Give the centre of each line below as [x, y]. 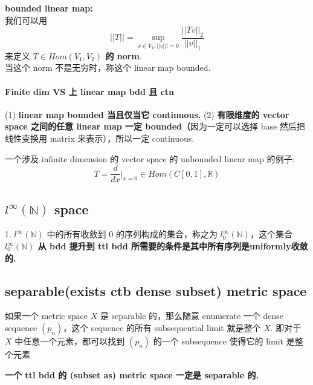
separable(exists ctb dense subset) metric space [156, 290]
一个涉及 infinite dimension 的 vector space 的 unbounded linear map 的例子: [150, 158]
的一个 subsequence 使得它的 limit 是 [224, 341]
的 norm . [124, 55]
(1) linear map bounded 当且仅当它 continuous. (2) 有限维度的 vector [147, 114]
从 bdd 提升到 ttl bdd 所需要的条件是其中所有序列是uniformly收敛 [173, 246]
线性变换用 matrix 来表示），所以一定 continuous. [100, 138]
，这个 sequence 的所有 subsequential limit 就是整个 [162, 328]
